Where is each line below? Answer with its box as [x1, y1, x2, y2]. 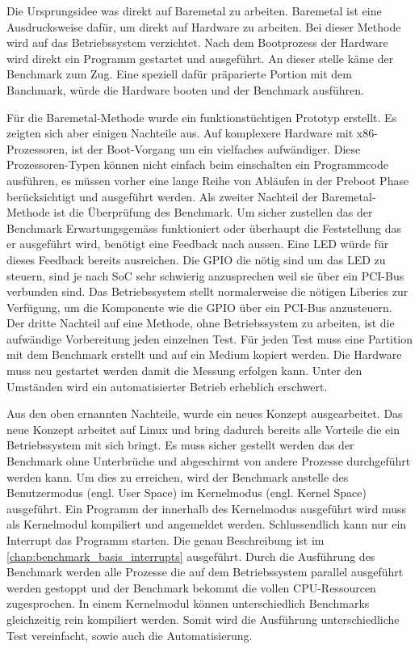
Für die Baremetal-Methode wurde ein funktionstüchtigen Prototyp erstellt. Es [6, 108, 397, 125]
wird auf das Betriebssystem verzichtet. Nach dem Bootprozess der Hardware [6, 34, 388, 51]
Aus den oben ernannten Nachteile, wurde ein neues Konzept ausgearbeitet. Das [6, 405, 403, 422]
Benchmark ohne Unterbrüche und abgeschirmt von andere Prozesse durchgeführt [6, 453, 411, 470]
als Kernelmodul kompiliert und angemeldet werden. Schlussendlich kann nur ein [6, 516, 407, 533]
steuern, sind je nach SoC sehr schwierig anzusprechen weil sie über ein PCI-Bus [6, 267, 404, 284]
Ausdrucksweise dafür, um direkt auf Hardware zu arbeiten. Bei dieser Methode [6, 18, 401, 35]
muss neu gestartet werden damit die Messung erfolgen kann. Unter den [6, 362, 362, 379]
